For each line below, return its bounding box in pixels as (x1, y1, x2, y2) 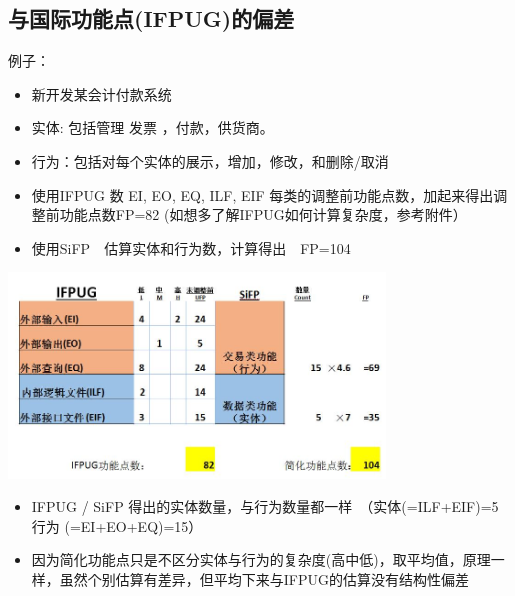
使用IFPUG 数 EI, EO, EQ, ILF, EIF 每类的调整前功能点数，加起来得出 (31, 184, 494, 205)
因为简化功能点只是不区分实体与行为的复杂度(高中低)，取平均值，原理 (31, 549, 491, 570)
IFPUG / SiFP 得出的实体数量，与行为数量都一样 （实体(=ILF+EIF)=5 (31, 496, 499, 517)
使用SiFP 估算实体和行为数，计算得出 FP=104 (31, 237, 351, 258)
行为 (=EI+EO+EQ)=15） (31, 515, 203, 536)
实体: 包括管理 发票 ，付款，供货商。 (31, 117, 274, 138)
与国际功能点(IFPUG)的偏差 (8, 3, 295, 34)
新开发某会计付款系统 (31, 83, 172, 104)
